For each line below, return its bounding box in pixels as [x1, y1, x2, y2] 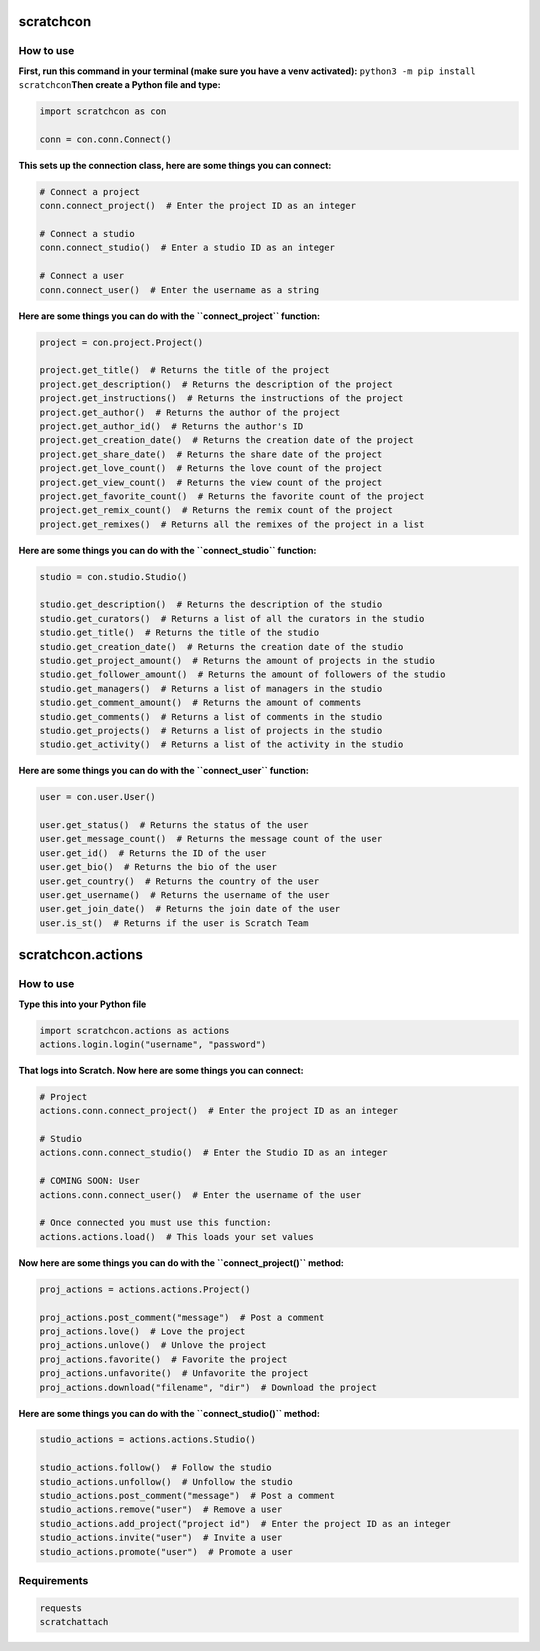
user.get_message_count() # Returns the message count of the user [39, 833, 383, 845]
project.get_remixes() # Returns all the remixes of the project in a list [39, 518, 425, 530]
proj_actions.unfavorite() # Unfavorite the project [39, 1368, 309, 1379]
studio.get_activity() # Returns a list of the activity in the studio [39, 739, 404, 750]
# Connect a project [39, 186, 140, 197]
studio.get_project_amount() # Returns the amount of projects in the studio [39, 655, 435, 666]
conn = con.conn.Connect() [39, 133, 172, 145]
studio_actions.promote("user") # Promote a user [39, 1546, 294, 1557]
